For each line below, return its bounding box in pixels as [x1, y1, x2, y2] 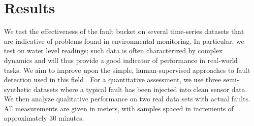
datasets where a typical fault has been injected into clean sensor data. [33, 84, 247, 94]
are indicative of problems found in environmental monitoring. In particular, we [4, 35, 244, 46]
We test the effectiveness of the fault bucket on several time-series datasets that [4, 26, 244, 36]
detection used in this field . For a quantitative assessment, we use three [4, 74, 221, 85]
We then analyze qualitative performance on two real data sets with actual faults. [4, 94, 251, 104]
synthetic [4, 84, 32, 94]
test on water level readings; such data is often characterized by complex [4, 45, 223, 56]
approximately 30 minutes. [4, 113, 84, 123]
